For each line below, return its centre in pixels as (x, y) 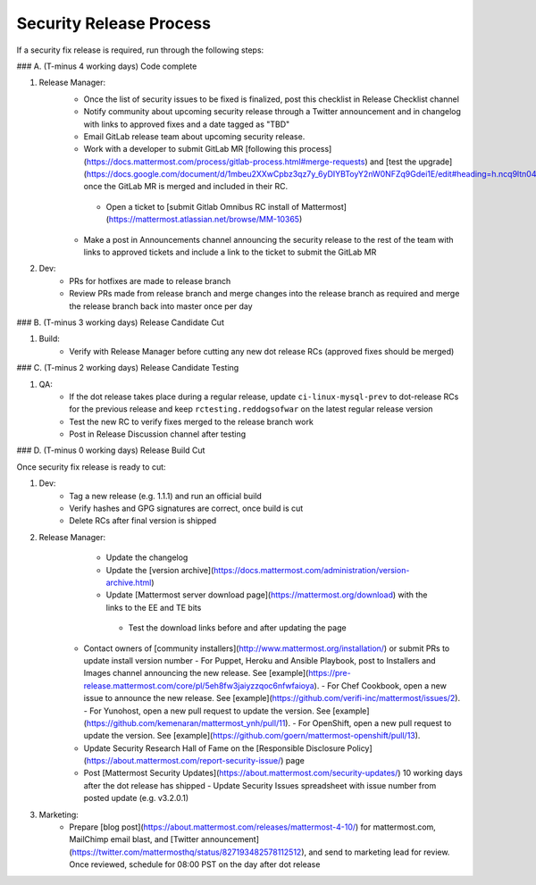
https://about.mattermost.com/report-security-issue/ (184, 761)
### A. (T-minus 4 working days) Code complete (107, 66)
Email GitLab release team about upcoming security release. (194, 136)
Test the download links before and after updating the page (238, 628)
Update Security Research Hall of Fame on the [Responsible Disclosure (214, 748)
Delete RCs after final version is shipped (143, 521)
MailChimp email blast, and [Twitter (134, 839)
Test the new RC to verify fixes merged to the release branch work (192, 422)
